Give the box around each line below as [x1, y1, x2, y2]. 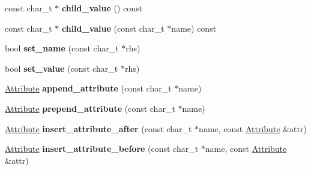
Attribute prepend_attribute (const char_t [5, 102, 175, 114]
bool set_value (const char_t [5, 62, 118, 74]
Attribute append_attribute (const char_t [5, 82, 172, 94]
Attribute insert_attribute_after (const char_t [5, 122, 192, 135]
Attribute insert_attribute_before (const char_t [5, 142, 199, 155]
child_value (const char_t [62, 22, 165, 34]
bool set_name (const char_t [5, 42, 119, 54]
